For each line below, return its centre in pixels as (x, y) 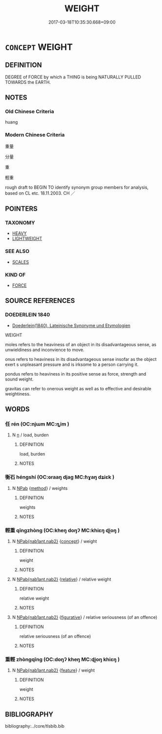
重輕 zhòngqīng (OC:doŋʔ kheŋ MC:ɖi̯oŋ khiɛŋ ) (62, 659)
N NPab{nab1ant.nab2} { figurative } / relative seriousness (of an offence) (85, 617)
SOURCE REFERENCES (40, 301)
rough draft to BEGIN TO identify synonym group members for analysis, (77, 187)
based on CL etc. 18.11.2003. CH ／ (40, 193)
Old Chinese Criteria (30, 112)
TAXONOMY (20, 223)
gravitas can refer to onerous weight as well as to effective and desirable (78, 388)
